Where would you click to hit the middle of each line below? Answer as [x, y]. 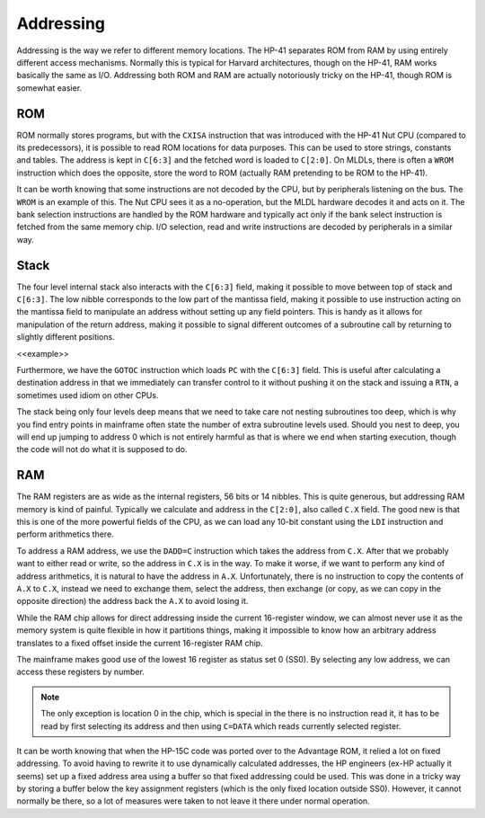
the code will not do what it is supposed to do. [102, 449]
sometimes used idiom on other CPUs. [88, 395]
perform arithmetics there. [65, 534]
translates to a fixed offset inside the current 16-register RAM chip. [140, 643]
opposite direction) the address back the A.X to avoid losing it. [132, 601]
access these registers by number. [81, 672]
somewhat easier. [49, 88]
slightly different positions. [66, 337]
